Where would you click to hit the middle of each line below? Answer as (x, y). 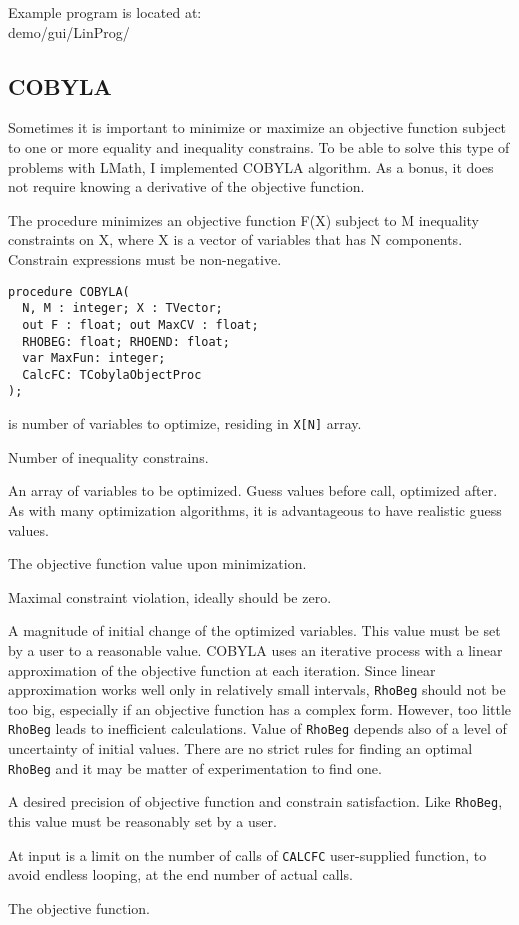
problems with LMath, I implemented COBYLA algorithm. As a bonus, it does (251, 166)
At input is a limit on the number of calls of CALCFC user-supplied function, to (247, 854)
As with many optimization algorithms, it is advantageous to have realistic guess (255, 509)
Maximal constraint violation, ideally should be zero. (170, 596)
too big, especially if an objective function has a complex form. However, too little (260, 708)
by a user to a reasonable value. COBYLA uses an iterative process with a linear (255, 649)
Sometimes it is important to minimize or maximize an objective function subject (257, 127)
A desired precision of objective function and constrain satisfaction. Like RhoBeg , (255, 801)
